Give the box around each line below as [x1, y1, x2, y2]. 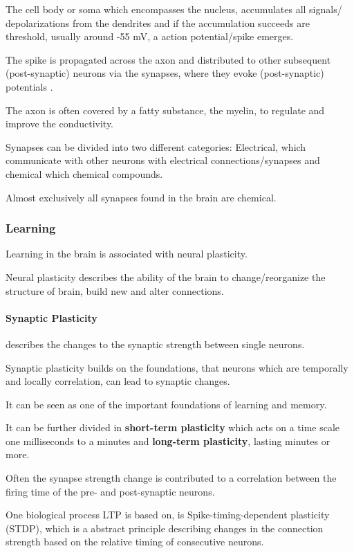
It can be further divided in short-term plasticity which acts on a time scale [6, 420, 340, 435]
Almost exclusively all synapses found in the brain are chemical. [6, 190, 277, 204]
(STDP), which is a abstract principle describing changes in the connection [6, 520, 324, 535]
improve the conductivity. [6, 116, 114, 131]
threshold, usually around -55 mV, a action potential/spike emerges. [6, 29, 294, 44]
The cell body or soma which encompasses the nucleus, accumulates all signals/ [6, 2, 342, 16]
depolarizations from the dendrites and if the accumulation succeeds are [6, 15, 310, 30]
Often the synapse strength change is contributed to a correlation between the [6, 471, 337, 485]
